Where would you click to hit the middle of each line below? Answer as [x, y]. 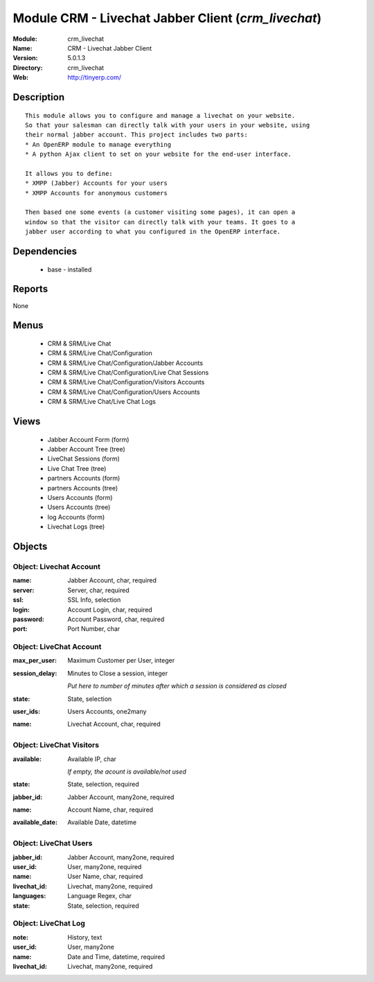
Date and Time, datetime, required [116, 956]
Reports [30, 289]
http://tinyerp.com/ [94, 78]
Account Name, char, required [110, 810]
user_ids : [27, 711]
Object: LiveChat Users [53, 843]
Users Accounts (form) [80, 498]
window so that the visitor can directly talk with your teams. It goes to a [160, 222]
